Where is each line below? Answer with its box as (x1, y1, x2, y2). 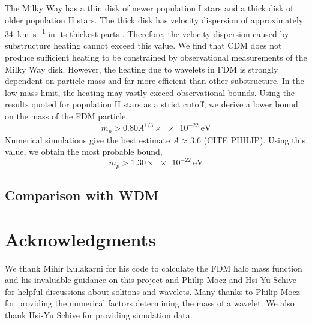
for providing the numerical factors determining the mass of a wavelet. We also (5, 297, 295, 309)
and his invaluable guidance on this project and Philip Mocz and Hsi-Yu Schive (5, 273, 296, 286)
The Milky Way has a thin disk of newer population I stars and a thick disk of (5, 2, 293, 14)
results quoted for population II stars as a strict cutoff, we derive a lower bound (5, 98, 298, 110)
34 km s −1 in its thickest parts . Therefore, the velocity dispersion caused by (5, 26, 289, 40)
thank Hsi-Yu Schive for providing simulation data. (5, 308, 193, 321)
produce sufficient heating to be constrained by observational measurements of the (5, 51, 307, 64)
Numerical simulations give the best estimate (5, 133, 170, 146)
